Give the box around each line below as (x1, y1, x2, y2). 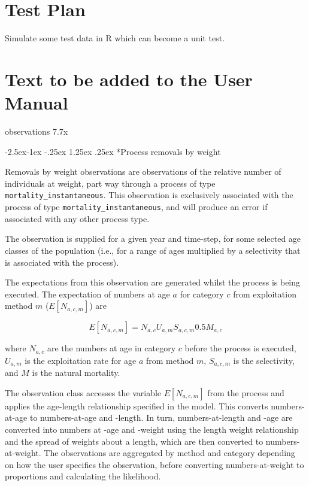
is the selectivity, (233, 354, 295, 366)
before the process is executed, (184, 342, 296, 354)
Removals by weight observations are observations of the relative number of (5, 165, 281, 178)
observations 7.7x (5, 125, 68, 138)
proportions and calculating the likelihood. (5, 470, 161, 482)
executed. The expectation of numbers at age (5, 287, 170, 300)
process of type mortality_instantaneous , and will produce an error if (5, 201, 268, 213)
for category (180, 287, 224, 300)
